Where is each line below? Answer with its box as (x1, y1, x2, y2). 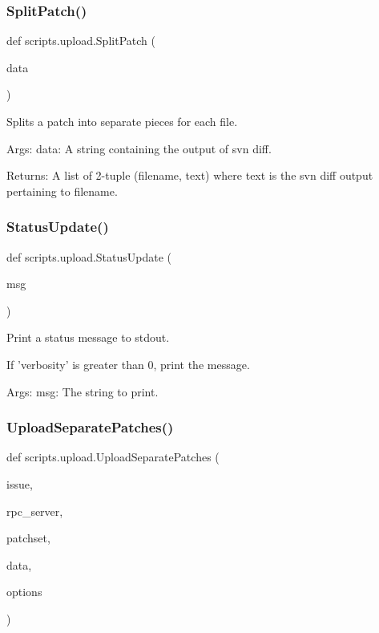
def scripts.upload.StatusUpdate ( (6, 248, 172, 265)
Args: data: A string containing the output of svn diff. (6, 140, 272, 156)
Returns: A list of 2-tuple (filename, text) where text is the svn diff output (6, 167, 373, 184)
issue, (6, 475, 33, 492)
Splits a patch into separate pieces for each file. (6, 113, 238, 129)
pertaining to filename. (6, 182, 118, 199)
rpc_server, (6, 502, 63, 519)
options (6, 583, 42, 600)
